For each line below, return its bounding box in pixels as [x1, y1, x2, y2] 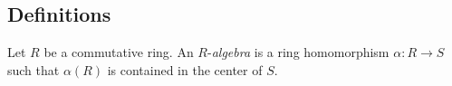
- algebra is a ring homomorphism [207, 43, 389, 62]
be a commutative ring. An [43, 43, 194, 62]
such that [7, 60, 60, 79]
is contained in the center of [107, 60, 263, 79]
